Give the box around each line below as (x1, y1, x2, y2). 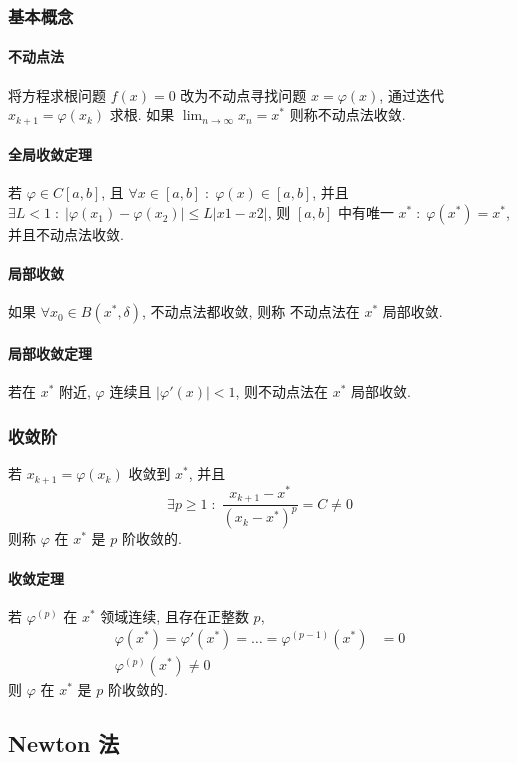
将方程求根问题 (8, 84, 106, 105)
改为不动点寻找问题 (180, 84, 307, 105)
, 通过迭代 (379, 84, 444, 105)
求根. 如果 (109, 104, 175, 125)
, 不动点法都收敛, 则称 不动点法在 (142, 301, 360, 322)
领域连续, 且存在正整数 (100, 605, 249, 626)
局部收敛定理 (8, 343, 92, 364)
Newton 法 (8, 728, 120, 759)
